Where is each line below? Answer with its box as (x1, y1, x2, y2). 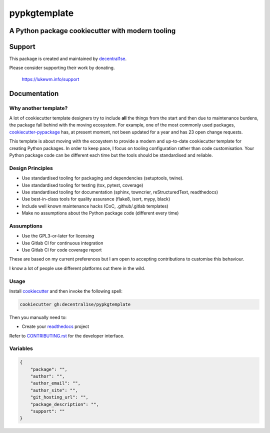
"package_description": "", (30, 401, 99, 407)
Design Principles (9, 164, 53, 171)
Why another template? (9, 104, 68, 111)
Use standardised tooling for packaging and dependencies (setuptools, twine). (21, 175, 184, 181)
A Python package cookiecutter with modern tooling (9, 26, 176, 35)
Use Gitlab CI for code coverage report (21, 246, 102, 252)
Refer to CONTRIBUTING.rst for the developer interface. (9, 332, 124, 338)
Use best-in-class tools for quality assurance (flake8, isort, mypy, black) (21, 196, 170, 202)
